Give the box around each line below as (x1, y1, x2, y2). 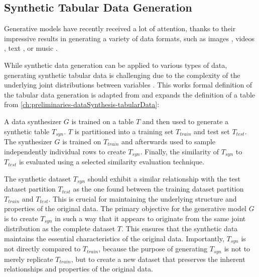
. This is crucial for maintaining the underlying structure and (48, 193, 237, 204)
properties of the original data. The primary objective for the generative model (4, 203, 246, 214)
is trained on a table (71, 116, 134, 126)
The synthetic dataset (4, 173, 71, 183)
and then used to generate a (142, 116, 229, 126)
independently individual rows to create (4, 146, 126, 156)
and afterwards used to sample (121, 136, 216, 146)
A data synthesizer (4, 116, 62, 126)
